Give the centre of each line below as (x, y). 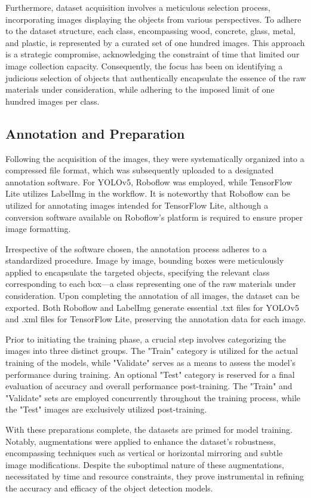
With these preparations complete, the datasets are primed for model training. (149, 430)
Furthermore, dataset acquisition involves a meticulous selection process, (138, 7)
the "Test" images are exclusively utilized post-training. (106, 409)
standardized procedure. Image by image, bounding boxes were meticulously (145, 260)
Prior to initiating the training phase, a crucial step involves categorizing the (146, 339)
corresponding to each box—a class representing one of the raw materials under (151, 284)
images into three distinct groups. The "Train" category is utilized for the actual (152, 351)
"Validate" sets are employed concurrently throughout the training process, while (153, 397)
